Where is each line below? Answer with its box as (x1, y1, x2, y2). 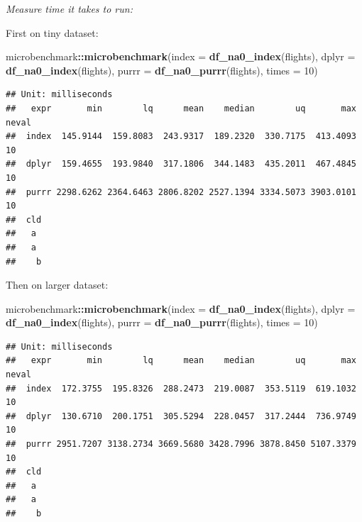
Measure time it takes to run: (6, 1, 133, 16)
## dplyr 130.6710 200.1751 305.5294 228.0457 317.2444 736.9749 (6, 411, 356, 421)
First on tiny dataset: (6, 25, 99, 40)
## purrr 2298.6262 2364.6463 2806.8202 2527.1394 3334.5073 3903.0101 (6, 187, 356, 197)
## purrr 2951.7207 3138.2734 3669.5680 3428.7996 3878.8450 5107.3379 (6, 439, 356, 450)
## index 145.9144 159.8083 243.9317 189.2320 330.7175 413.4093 (6, 131, 356, 142)
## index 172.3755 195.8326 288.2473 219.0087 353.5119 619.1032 (6, 383, 356, 394)
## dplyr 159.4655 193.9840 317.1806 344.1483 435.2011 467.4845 (6, 159, 356, 170)
